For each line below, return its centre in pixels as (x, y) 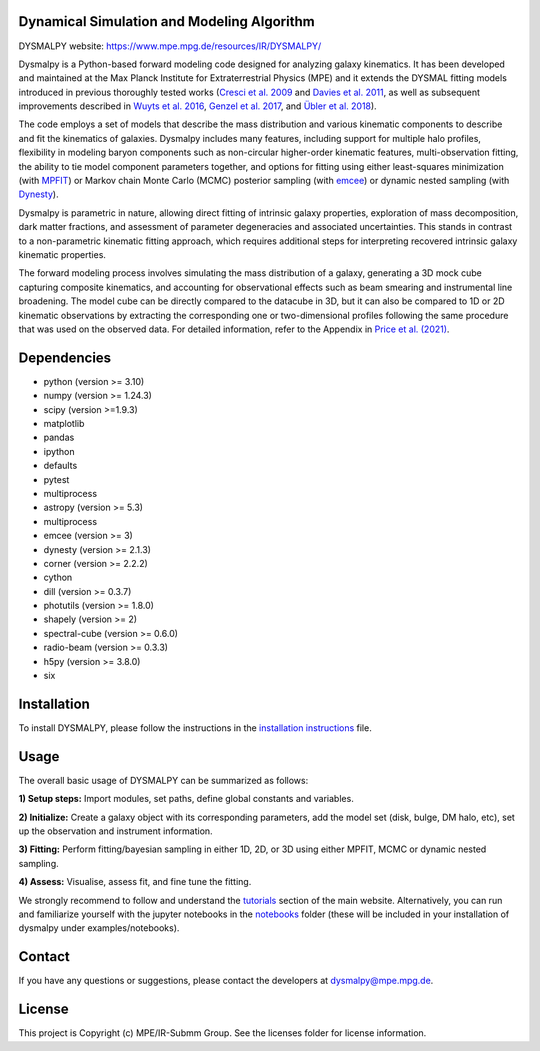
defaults (60, 466)
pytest (56, 479)
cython (58, 577)
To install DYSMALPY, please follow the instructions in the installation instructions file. (195, 727)
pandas (59, 437)
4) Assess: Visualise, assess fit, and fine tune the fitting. (135, 882)
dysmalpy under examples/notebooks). (99, 928)
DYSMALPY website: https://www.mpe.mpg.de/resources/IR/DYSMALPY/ (170, 46)
